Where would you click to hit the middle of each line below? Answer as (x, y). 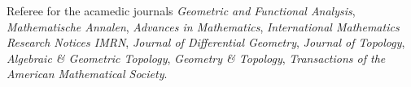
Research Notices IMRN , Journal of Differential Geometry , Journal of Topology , (206, 42)
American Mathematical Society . (87, 74)
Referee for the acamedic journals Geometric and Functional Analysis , (181, 10)
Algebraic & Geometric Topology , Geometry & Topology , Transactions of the (196, 58)
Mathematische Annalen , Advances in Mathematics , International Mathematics (203, 26)
